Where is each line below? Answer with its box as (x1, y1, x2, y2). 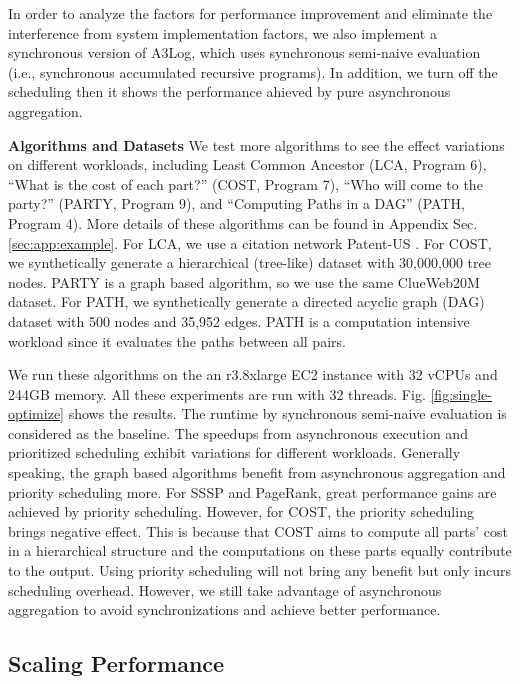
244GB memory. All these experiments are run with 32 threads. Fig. (8, 383, 426, 404)
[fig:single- (430, 383, 492, 404)
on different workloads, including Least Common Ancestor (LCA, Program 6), (8, 154, 487, 175)
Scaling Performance (8, 648, 225, 679)
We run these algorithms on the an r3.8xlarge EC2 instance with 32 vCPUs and (8, 364, 498, 385)
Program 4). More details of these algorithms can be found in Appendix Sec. (8, 212, 478, 233)
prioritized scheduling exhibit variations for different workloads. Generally (8, 442, 461, 463)
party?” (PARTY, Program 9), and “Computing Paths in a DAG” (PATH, (8, 193, 465, 214)
